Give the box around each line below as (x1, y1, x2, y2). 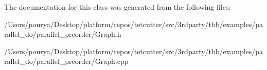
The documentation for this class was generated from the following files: (4, 2, 231, 12)
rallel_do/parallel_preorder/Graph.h (4, 29, 121, 39)
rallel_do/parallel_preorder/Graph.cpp (4, 56, 129, 66)
